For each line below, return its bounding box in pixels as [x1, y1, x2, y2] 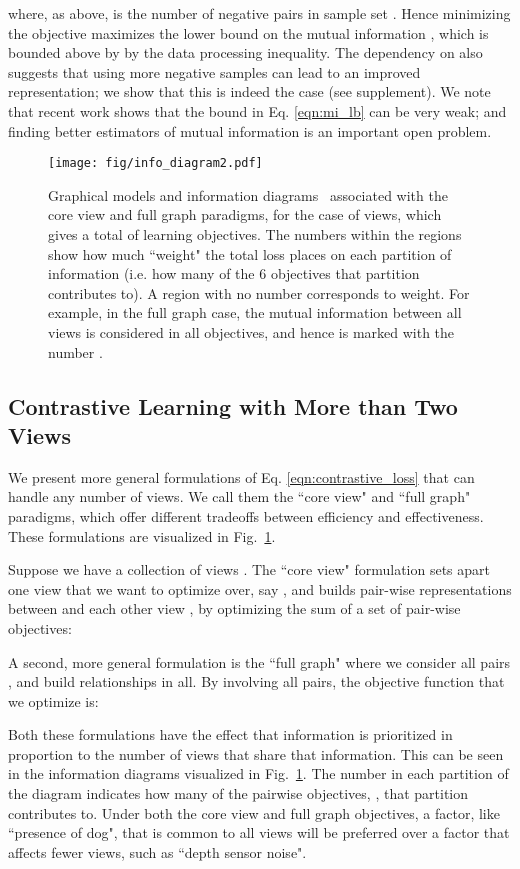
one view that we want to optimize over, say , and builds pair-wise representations [8, 578, 512, 599]
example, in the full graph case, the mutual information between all [48, 302, 462, 323]
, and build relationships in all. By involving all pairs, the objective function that [8, 671, 505, 692]
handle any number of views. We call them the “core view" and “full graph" [8, 486, 471, 507]
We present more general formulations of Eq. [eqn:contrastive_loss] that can [8, 466, 475, 487]
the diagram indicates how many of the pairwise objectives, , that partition [8, 783, 469, 804]
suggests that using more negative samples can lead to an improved [8, 61, 421, 82]
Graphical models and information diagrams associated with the [48, 184, 448, 205]
